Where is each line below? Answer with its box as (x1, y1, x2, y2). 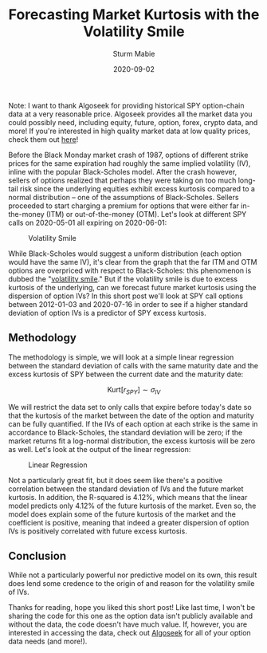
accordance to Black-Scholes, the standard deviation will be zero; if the (8, 427, 243, 437)
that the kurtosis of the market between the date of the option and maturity (8, 411, 255, 420)
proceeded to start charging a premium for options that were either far (8, 201, 239, 210)
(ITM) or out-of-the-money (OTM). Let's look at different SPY (46, 209, 247, 218)
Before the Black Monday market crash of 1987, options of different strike (8, 150, 249, 159)
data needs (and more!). (8, 636, 88, 647)
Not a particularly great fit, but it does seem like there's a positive (8, 475, 223, 485)
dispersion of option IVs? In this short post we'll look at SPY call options (8, 291, 243, 301)
